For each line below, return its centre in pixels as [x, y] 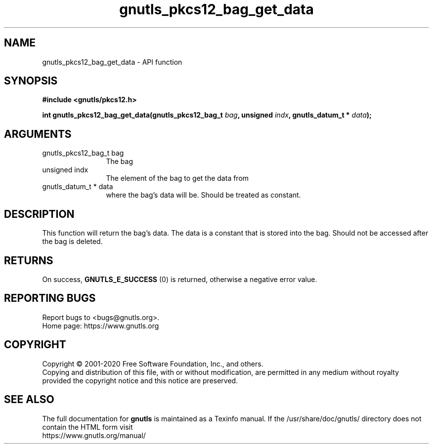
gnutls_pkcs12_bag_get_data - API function [112, 62]
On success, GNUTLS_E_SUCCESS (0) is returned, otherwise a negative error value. [180, 279]
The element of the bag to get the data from [177, 178]
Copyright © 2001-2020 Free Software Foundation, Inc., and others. [153, 364]
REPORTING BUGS [50, 298]
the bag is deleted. [72, 242]
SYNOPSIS [31, 81]
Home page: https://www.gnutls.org [101, 326]
